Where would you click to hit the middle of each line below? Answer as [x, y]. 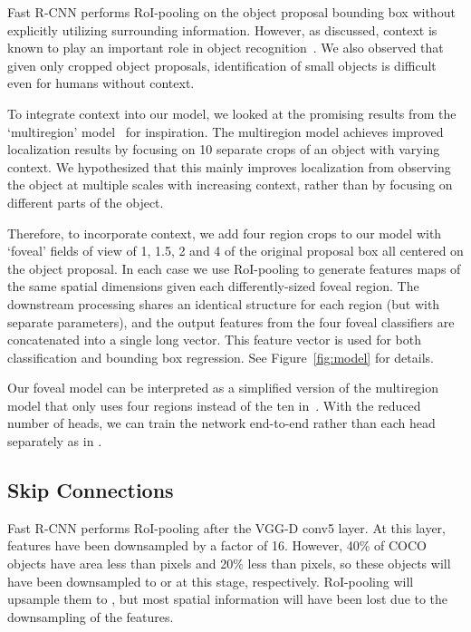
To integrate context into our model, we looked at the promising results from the [232, 113]
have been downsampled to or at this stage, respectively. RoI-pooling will [211, 581]
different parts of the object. [86, 202]
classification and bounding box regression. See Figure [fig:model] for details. [221, 357]
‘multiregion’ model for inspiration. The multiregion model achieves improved [226, 131]
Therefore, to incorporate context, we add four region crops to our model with [225, 233]
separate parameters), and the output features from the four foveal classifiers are [231, 321]
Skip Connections [91, 490]
